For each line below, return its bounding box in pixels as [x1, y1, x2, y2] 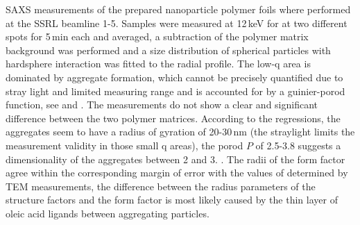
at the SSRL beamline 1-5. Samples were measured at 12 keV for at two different [6, 15, 348, 30]
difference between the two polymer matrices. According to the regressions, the [6, 110, 341, 125]
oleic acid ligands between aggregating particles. [6, 206, 209, 220]
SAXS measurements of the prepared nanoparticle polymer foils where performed [6, 2, 351, 16]
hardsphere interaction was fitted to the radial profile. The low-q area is [6, 56, 311, 71]
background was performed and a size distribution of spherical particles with [6, 42, 331, 57]
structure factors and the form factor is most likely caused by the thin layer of [6, 192, 338, 207]
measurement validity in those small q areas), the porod [6, 137, 243, 152]
